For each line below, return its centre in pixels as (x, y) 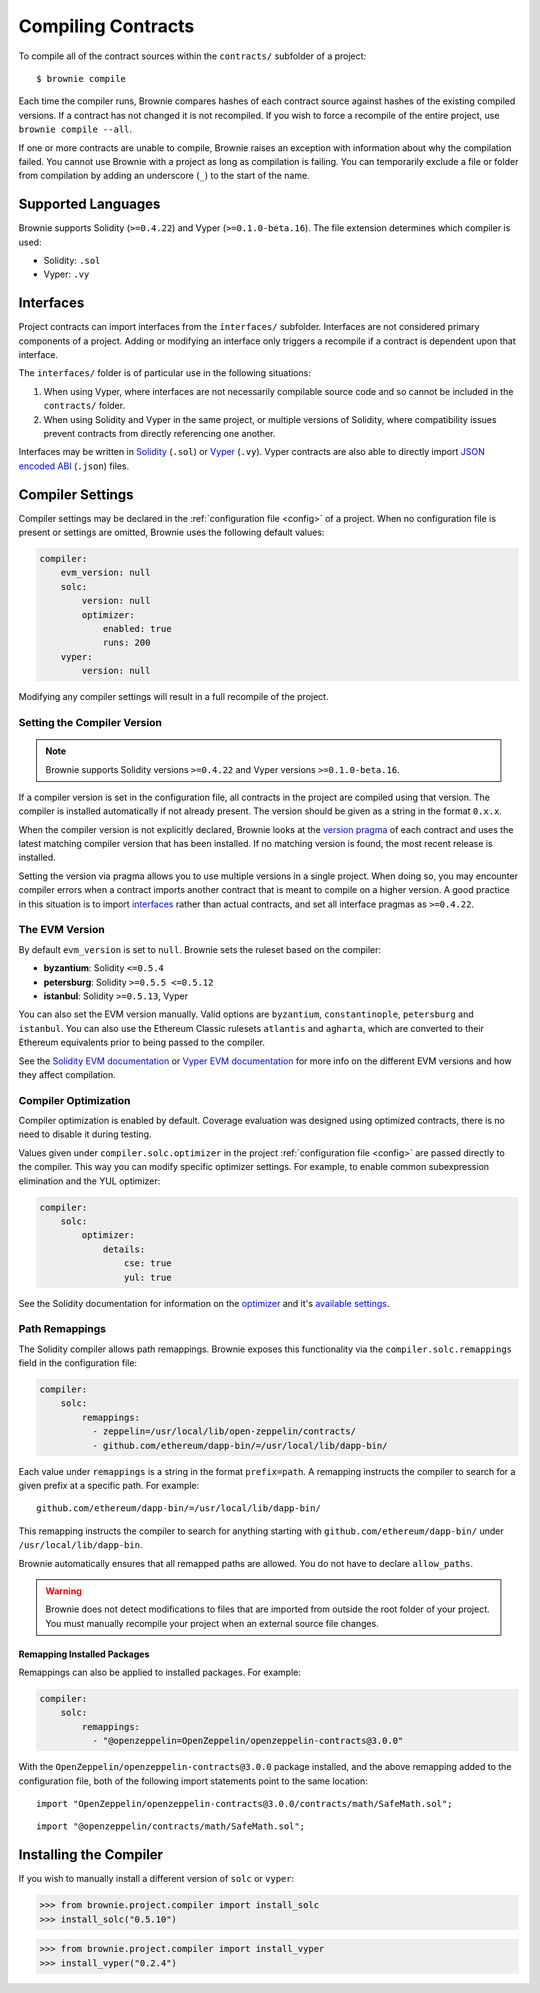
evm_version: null (105, 573)
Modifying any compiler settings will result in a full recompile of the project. (173, 697)
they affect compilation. (67, 1074)
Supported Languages (89, 204)
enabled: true (137, 629)
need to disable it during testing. (85, 1134)
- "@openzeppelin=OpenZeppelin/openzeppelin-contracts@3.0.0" (247, 1741)
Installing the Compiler (91, 1855)
